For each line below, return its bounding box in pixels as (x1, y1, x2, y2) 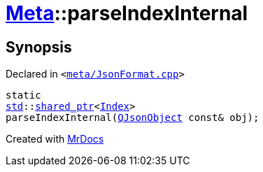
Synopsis (6, 38, 72, 56)
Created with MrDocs (6, 133, 104, 145)
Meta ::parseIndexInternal (6, 1, 248, 25)
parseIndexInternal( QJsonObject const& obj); (6, 112, 260, 124)
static (6, 89, 41, 101)
